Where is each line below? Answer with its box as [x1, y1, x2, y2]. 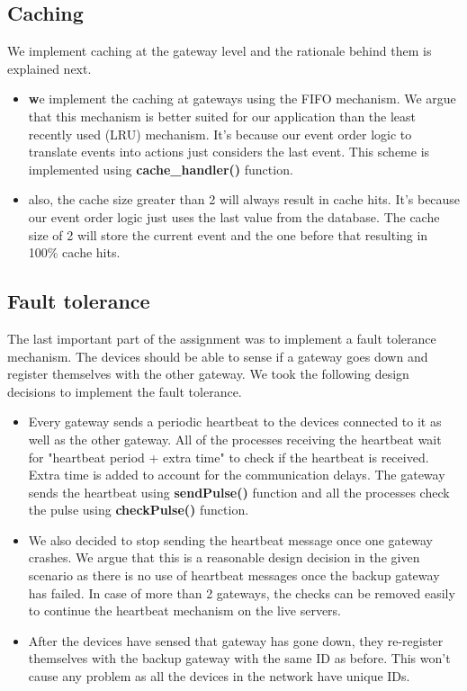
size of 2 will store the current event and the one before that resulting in [28, 225, 428, 244]
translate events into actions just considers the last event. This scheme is [28, 142, 430, 161]
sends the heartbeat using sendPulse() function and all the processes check [28, 482, 450, 501]
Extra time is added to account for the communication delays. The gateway [28, 465, 445, 484]
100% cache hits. [28, 243, 121, 262]
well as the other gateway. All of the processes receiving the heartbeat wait [28, 429, 442, 448]
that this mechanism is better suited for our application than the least [28, 106, 417, 125]
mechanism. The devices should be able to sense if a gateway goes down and [7, 346, 428, 365]
